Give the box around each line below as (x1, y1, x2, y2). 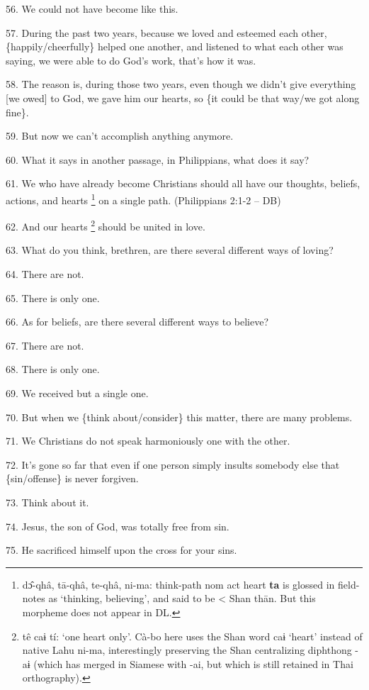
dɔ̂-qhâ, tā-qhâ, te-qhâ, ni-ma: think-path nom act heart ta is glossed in (22, 577, 335, 591)
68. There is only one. (6, 362, 100, 377)
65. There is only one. (6, 290, 100, 305)
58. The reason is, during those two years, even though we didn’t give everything (6, 77, 356, 91)
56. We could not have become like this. (6, 1, 178, 16)
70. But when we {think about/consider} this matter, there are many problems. (6, 409, 353, 424)
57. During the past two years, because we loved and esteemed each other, (6, 25, 327, 40)
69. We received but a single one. (6, 386, 149, 400)
